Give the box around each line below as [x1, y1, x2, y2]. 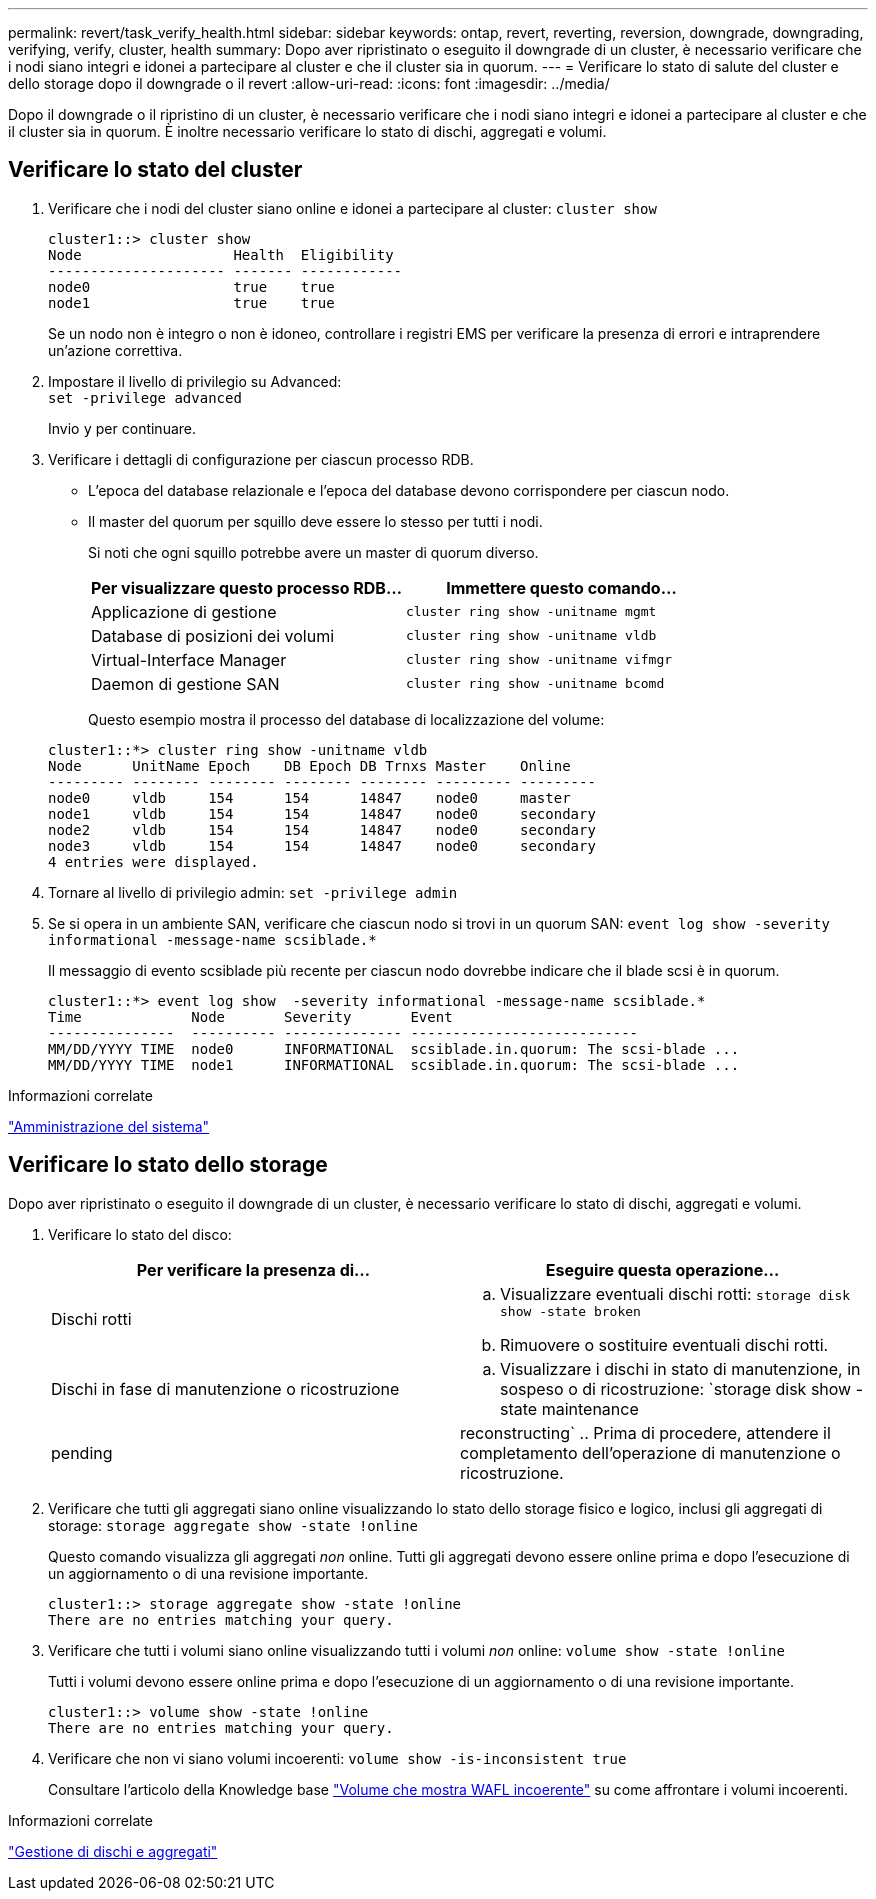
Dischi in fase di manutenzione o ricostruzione [51, 1378, 400, 1399]
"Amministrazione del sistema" [8, 1117, 210, 1135]
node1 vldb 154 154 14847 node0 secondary [48, 805, 596, 822]
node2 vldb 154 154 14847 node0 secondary [48, 821, 596, 838]
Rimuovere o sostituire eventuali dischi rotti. [500, 1334, 829, 1355]
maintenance [541, 1398, 639, 1419]
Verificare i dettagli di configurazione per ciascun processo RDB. [48, 450, 474, 468]
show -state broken [500, 1303, 641, 1319]
